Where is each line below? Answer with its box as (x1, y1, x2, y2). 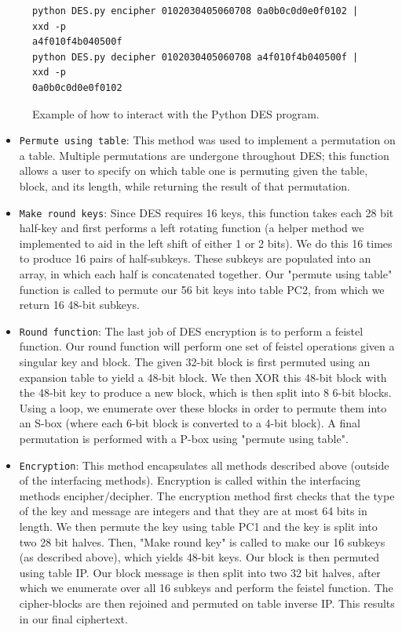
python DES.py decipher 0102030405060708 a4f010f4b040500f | (32, 51, 359, 63)
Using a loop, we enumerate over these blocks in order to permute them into (19, 399, 387, 416)
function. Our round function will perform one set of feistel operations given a (19, 338, 395, 354)
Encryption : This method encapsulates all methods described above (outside (19, 456, 389, 473)
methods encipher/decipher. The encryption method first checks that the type (19, 487, 395, 503)
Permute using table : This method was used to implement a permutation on (19, 132, 396, 148)
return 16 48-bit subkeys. (19, 296, 140, 313)
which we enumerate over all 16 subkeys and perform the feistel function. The (19, 579, 393, 596)
